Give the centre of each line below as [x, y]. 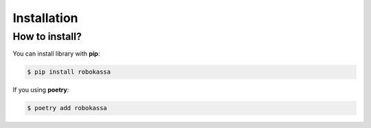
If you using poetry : [41, 90]
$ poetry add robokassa [67, 108]
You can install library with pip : [56, 54]
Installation [45, 18]
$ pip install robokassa [69, 72]
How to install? [47, 36]
